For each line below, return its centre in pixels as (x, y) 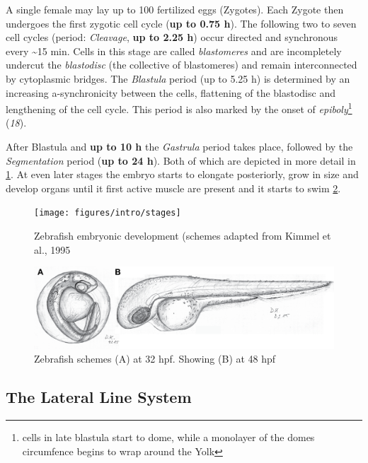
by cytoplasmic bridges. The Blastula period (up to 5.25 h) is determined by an (178, 78)
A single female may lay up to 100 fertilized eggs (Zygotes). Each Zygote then (175, 9)
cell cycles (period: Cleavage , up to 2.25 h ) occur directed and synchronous (172, 37)
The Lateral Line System (99, 397)
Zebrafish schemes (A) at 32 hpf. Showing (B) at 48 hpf (155, 359)
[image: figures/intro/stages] (108, 213)
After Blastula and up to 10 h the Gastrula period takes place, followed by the (179, 146)
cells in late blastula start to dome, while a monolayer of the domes (168, 436)
